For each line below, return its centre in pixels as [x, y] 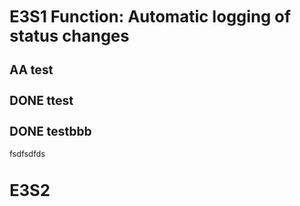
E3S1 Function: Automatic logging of [150, 17]
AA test [31, 70]
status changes [69, 36]
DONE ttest [41, 101]
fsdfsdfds [27, 153]
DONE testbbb [51, 132]
